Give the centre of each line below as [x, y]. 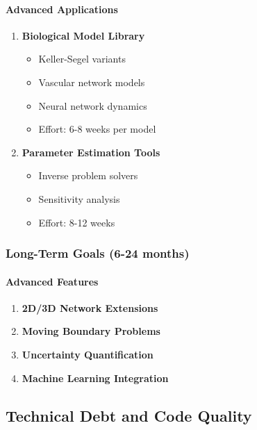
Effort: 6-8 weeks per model [97, 129]
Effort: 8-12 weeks [77, 222]
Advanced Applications [62, 9]
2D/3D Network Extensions [90, 307]
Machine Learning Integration [95, 378]
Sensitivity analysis [79, 198]
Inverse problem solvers [88, 175]
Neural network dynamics [93, 105]
